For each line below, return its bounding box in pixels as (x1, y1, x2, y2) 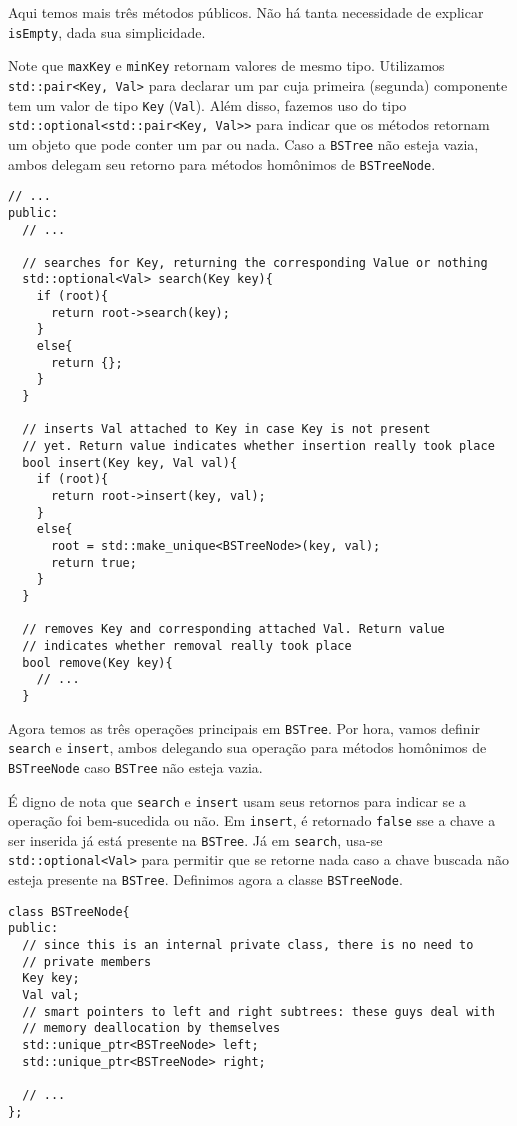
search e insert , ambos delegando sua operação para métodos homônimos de (8, 737, 487, 758)
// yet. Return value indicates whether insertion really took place (22, 439, 495, 454)
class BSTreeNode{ (8, 904, 130, 919)
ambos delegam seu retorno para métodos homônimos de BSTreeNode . (8, 153, 436, 174)
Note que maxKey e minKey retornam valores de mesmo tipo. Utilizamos (8, 55, 445, 76)
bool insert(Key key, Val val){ (22, 455, 238, 470)
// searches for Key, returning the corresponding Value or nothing (22, 255, 488, 270)
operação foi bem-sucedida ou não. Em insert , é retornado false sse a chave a (8, 810, 496, 831)
